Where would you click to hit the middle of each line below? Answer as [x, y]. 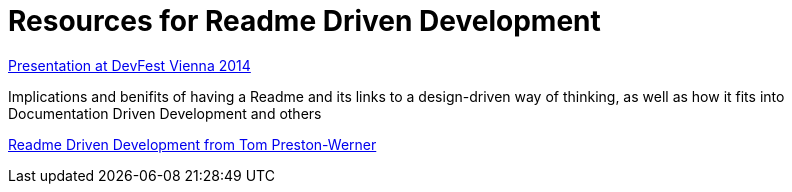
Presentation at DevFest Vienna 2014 [129, 65]
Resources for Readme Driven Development [304, 21]
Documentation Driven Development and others [165, 113]
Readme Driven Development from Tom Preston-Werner [192, 144]
